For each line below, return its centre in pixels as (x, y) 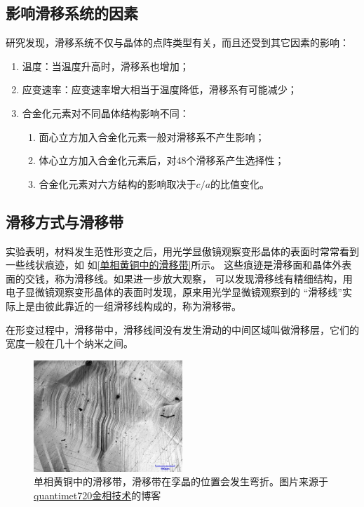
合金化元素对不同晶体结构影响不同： (106, 113)
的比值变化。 (240, 183)
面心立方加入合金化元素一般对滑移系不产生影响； (152, 136)
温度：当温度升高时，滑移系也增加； (106, 66)
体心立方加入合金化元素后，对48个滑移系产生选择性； (162, 160)
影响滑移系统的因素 (72, 13)
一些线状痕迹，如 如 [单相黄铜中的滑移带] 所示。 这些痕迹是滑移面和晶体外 (174, 265)
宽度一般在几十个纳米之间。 (69, 343)
